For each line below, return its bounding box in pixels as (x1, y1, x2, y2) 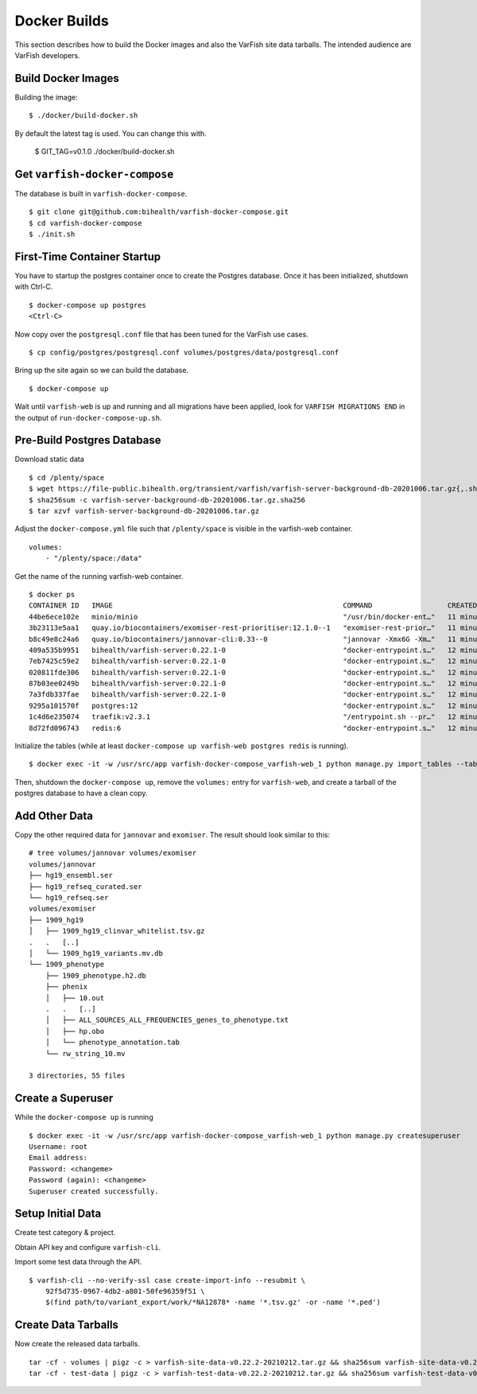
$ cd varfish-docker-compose (29, 219, 142, 227)
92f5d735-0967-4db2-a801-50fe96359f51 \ (45, 1287, 206, 1296)
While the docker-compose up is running (14, 1112, 154, 1122)
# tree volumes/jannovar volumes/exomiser (29, 848, 197, 858)
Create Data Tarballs (14, 1318, 119, 1332)
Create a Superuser (14, 1092, 114, 1105)
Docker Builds (14, 12, 109, 29)
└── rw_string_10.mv (45, 1049, 126, 1058)
